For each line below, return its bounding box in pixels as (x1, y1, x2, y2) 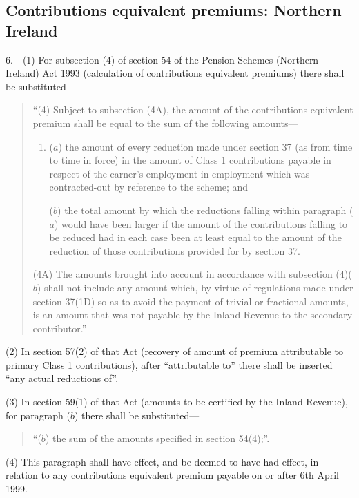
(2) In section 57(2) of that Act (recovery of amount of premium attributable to (6, 344, 344, 358)
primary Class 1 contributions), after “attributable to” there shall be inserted (6, 357, 333, 372)
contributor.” (32, 320, 87, 335)
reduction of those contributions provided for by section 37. (49, 243, 300, 258)
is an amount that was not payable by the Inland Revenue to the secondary (32, 307, 353, 322)
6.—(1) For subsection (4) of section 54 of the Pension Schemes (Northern (6, 52, 319, 66)
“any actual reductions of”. (6, 371, 119, 385)
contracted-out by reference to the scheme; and (49, 180, 249, 194)
